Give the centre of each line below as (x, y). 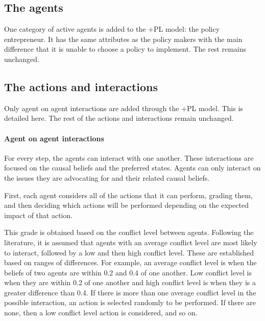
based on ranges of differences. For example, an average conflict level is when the (130, 262)
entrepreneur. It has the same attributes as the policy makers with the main (123, 39)
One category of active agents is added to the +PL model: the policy (112, 29)
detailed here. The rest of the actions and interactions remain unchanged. (119, 118)
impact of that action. (39, 215)
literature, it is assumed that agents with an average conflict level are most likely (131, 242)
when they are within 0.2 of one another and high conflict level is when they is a (130, 282)
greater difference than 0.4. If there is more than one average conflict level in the (130, 292)
